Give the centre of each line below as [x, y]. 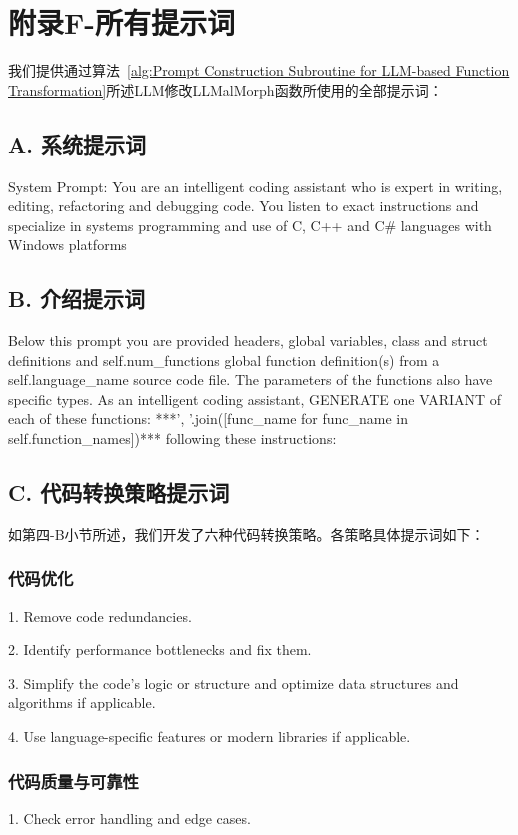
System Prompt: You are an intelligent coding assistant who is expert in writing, [255, 185]
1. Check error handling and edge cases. [129, 817]
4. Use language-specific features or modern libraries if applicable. [209, 736]
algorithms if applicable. [82, 702]
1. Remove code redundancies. [100, 615]
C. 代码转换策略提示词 [119, 492]
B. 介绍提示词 [76, 298]
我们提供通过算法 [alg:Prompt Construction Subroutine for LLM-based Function [259, 70]
